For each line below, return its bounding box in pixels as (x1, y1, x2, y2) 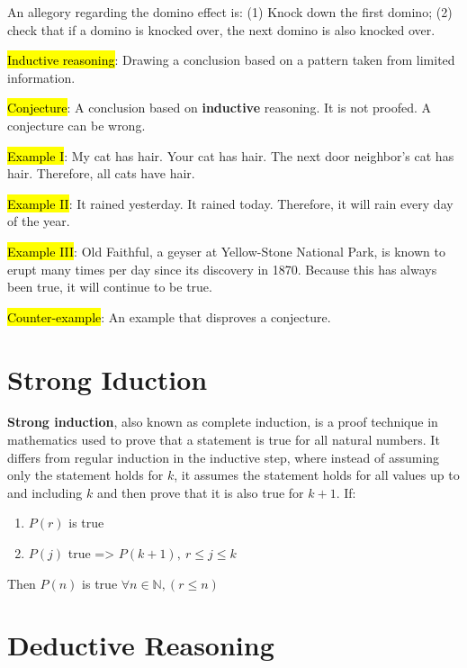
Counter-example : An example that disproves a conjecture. (7, 307, 331, 326)
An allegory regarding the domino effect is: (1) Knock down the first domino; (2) (7, 3, 453, 21)
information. (7, 68, 76, 86)
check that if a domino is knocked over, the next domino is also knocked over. (7, 20, 436, 39)
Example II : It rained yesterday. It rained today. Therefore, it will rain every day (7, 194, 454, 212)
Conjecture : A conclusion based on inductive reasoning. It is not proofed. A (7, 98, 432, 117)
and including (7, 483, 83, 501)
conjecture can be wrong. (7, 115, 146, 134)
